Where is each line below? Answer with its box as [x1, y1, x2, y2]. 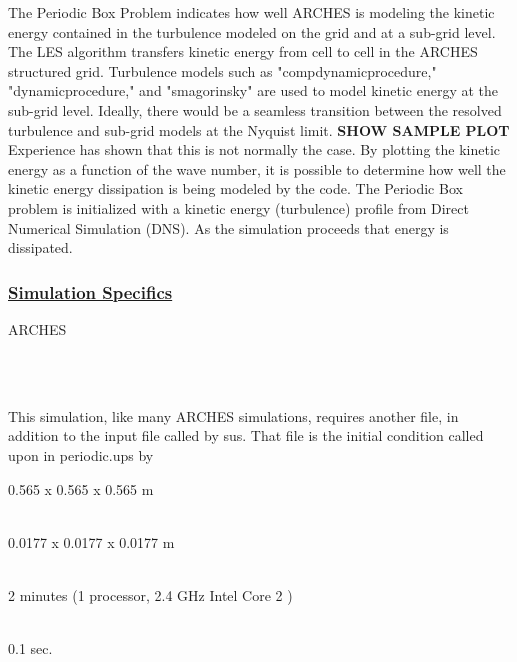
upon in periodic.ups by [8, 444, 154, 465]
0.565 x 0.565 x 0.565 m [8, 478, 154, 499]
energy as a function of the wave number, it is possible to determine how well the [8, 158, 506, 179]
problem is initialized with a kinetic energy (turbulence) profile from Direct [8, 197, 469, 218]
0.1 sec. [8, 638, 53, 659]
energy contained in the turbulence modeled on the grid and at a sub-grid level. [8, 21, 496, 42]
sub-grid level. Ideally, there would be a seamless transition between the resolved [8, 99, 502, 120]
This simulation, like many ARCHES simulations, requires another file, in [8, 405, 459, 426]
